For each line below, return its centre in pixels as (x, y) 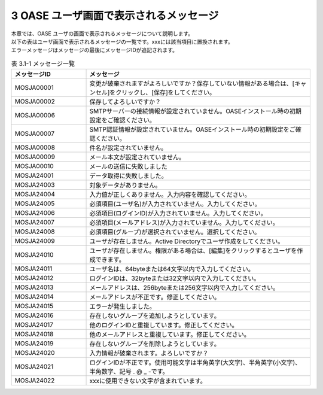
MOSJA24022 (35, 381)
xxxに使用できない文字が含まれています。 (148, 381)
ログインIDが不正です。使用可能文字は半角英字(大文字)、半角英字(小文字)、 (195, 363)
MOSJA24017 (34, 325)
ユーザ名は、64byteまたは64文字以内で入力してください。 (172, 269)
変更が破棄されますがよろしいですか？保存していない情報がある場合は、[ (192, 84)
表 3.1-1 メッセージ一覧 (43, 63)
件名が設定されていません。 (128, 148)
